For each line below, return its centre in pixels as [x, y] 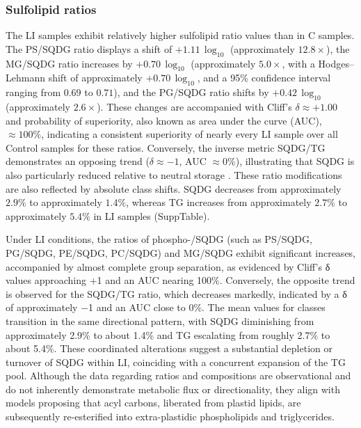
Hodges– [336, 63]
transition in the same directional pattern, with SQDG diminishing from [160, 320]
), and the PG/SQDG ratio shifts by [191, 92]
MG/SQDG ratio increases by [69, 63]
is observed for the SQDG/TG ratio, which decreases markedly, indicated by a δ [176, 293]
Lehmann [25, 78]
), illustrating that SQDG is [295, 161]
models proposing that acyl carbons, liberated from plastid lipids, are [153, 403]
